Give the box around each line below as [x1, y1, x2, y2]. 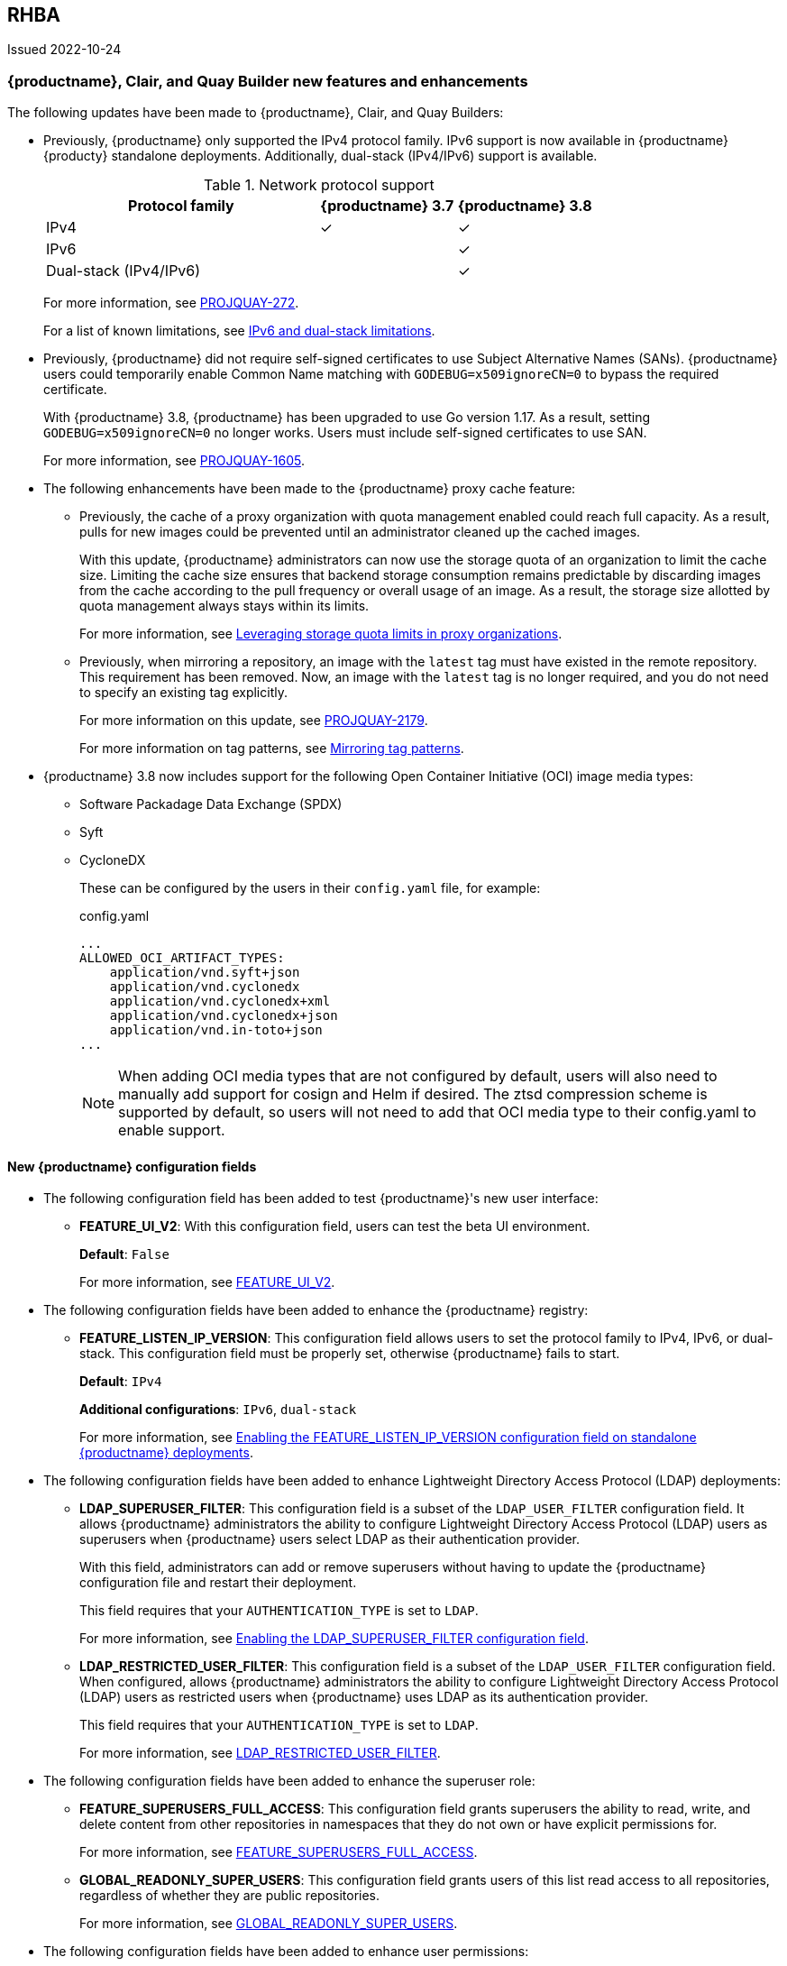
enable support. [118, 1121, 225, 1140]
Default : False [79, 1246, 169, 1263]
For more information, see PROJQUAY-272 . [43, 295, 299, 311]
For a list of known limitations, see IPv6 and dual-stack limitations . [43, 323, 435, 339]
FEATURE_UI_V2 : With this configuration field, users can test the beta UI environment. [79, 1218, 590, 1235]
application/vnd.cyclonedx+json [109, 1008, 338, 1024]
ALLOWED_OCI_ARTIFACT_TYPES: [79, 951, 285, 966]
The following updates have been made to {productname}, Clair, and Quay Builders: [7, 105, 504, 121]
